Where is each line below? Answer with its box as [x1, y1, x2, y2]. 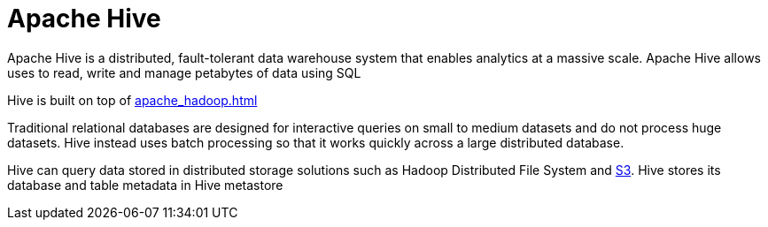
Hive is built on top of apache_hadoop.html [7, 92, 258, 108]
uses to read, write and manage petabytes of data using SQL [7, 64, 361, 80]
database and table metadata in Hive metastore [7, 177, 283, 193]
